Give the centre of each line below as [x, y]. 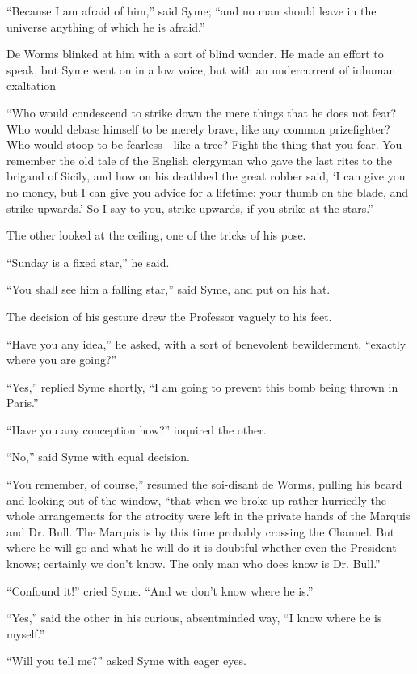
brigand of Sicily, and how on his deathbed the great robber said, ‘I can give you [206, 176]
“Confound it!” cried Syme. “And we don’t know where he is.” [160, 590]
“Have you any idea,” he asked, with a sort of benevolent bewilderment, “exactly [206, 343]
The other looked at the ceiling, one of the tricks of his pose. [156, 235]
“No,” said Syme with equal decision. [98, 457]
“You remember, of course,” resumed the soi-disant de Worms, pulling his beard [204, 484]
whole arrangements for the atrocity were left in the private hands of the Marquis [208, 516]
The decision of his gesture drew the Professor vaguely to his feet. [169, 316]
